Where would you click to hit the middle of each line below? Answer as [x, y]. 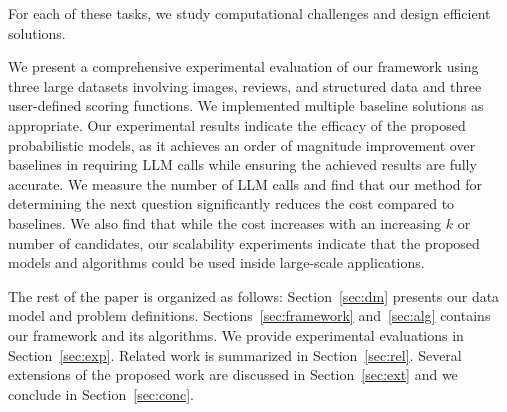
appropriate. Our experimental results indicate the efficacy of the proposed [237, 124]
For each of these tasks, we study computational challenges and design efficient [249, 13]
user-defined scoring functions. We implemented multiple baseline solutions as [246, 105]
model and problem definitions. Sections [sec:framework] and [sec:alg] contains [249, 315]
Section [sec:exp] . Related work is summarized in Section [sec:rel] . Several [235, 354]
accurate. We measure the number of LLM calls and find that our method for [245, 183]
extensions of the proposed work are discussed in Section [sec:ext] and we [233, 374]
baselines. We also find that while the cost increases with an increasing [225, 222]
